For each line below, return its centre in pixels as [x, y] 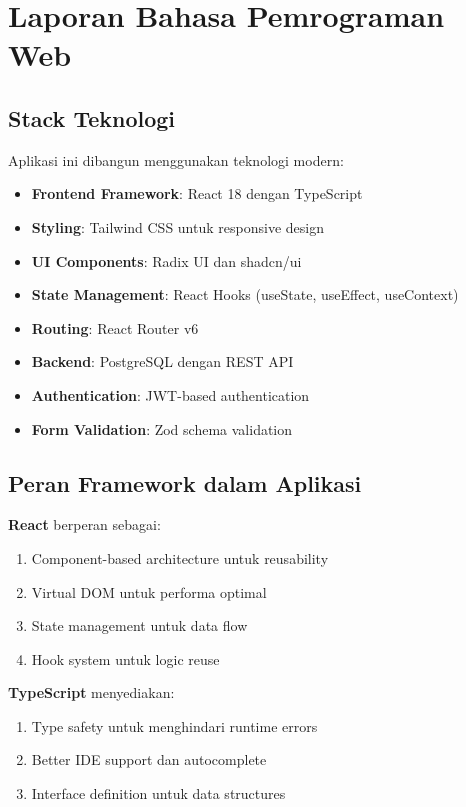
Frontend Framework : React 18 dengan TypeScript [197, 193]
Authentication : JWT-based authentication [170, 394]
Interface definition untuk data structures [158, 793]
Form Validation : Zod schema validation [162, 428]
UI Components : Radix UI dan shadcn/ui [166, 260]
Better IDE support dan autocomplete [149, 759]
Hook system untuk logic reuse [125, 658]
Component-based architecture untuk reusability [180, 557]
